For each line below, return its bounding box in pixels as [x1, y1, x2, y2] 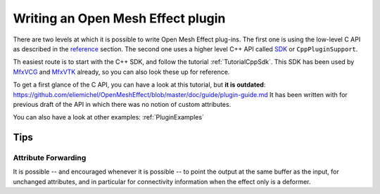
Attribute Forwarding [13, 153, 87, 163]
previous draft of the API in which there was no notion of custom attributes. [13, 100, 232, 108]
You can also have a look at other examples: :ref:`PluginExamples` [13, 113, 204, 122]
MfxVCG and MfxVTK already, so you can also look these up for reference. [13, 67, 230, 76]
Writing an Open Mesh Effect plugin [13, 11, 226, 26]
